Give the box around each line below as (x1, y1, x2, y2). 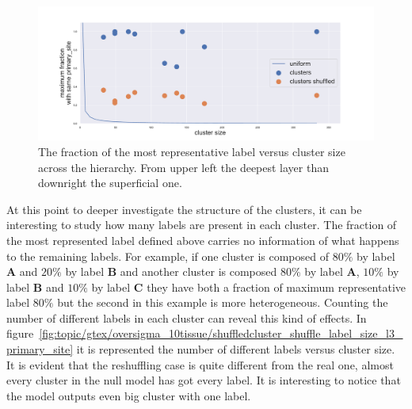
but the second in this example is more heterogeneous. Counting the (57, 294, 388, 311)
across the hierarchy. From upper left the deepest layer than (38, 159, 329, 175)
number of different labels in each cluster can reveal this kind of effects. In (6, 309, 367, 326)
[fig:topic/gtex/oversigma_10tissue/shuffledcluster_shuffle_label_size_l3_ (39, 325, 403, 342)
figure (6, 325, 34, 342)
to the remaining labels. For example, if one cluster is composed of (6, 247, 329, 264)
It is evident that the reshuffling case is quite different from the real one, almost (6, 356, 394, 373)
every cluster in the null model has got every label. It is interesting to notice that (6, 372, 401, 388)
